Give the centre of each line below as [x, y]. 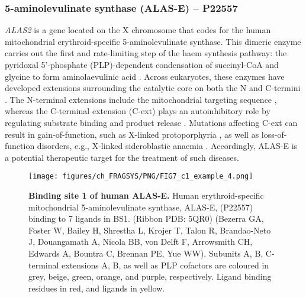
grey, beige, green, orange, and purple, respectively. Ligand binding [150, 276]
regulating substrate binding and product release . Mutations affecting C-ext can [151, 122]
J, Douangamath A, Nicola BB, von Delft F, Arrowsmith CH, [141, 242]
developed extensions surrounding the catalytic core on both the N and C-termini [153, 88]
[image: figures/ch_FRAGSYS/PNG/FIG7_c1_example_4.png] [141, 176]
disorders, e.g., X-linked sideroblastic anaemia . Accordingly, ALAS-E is [167, 146]
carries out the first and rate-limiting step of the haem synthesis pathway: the [146, 53]
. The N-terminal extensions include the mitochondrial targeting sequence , [141, 99]
